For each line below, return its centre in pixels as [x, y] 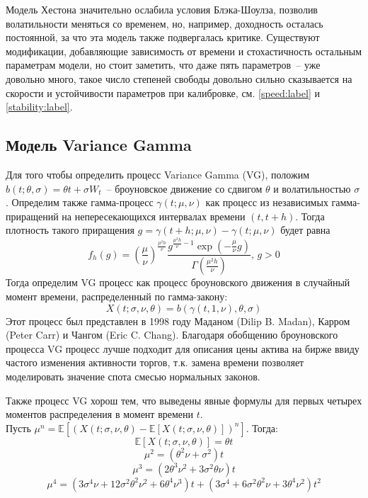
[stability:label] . [39, 107]
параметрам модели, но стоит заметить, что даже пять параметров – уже [163, 65]
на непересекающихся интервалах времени [154, 216]
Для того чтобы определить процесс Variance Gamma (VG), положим [158, 174]
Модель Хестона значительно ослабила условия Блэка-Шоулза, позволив [162, 9]
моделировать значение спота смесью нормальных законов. [133, 376]
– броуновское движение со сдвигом [184, 188]
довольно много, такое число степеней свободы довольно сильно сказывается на [179, 78]
